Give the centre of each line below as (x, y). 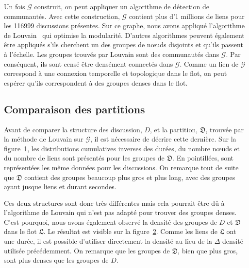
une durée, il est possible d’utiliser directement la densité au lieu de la (108, 241)
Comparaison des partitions (75, 109)
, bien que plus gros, (208, 250)
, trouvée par (225, 129)
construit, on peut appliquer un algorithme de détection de (122, 6)
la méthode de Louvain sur (44, 139)
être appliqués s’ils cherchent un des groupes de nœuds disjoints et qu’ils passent (124, 45)
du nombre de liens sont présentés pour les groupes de (84, 158)
